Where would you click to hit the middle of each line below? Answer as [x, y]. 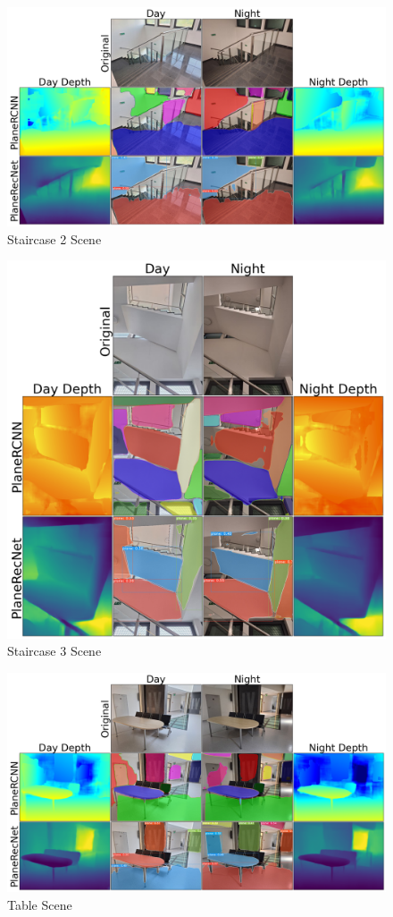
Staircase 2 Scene [54, 238]
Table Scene [40, 904]
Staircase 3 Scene [54, 651]
